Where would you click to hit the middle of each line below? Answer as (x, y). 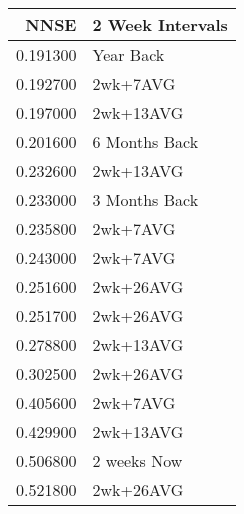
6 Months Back (145, 141)
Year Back (128, 54)
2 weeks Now (137, 460)
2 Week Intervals (160, 24)
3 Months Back (145, 199)
